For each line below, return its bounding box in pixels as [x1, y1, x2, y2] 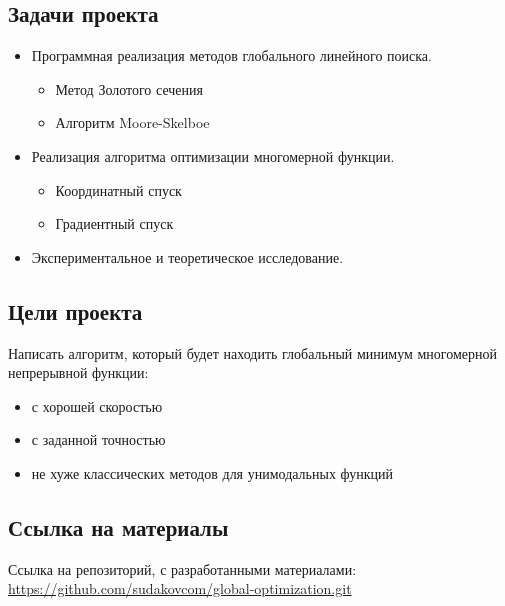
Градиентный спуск [55, 213, 174, 234]
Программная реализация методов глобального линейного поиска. [31, 45, 432, 66]
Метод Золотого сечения [55, 78, 203, 99]
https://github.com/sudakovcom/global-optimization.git [8, 578, 352, 599]
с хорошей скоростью [31, 395, 163, 416]
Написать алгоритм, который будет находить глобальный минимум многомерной [8, 342, 498, 363]
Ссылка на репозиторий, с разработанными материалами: [8, 558, 357, 579]
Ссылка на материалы [8, 511, 229, 542]
